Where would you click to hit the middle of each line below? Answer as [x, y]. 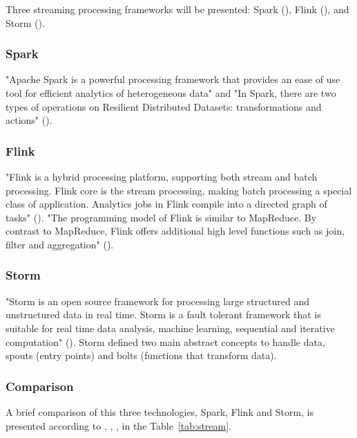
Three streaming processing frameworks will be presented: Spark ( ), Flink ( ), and [177, 9]
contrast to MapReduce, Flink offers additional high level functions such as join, [175, 231]
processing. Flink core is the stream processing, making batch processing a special [179, 190]
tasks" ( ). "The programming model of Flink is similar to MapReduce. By [161, 217]
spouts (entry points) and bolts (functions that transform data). [141, 355]
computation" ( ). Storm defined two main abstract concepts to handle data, [165, 341]
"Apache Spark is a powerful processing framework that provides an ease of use [173, 79]
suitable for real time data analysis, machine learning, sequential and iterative [170, 328]
